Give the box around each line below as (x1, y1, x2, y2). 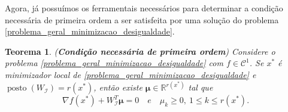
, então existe (93, 81, 143, 94)
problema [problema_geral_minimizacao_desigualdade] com (5, 57, 223, 69)
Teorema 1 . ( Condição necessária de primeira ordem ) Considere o (5, 45, 275, 57)
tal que (188, 81, 213, 94)
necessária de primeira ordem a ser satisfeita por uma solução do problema (5, 13, 279, 26)
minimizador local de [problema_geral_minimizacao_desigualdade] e (5, 68, 256, 80)
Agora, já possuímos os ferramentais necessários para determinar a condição (5, 2, 283, 14)
